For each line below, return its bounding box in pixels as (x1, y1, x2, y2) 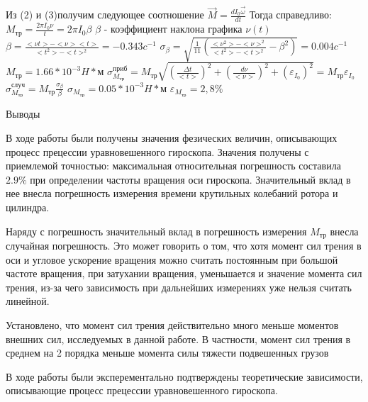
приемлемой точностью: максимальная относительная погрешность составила (6, 158, 341, 173)
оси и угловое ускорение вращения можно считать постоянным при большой (6, 252, 338, 267)
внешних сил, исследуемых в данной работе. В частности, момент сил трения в (6, 331, 351, 346)
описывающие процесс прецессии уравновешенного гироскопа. (6, 383, 278, 398)
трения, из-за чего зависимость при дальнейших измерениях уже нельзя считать (6, 279, 352, 294)
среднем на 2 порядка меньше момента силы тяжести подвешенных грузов (6, 345, 329, 360)
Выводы (6, 106, 40, 121)
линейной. (6, 294, 50, 308)
